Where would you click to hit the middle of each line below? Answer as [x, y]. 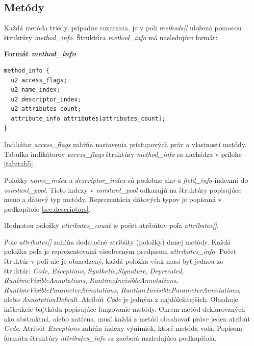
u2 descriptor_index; [46, 99]
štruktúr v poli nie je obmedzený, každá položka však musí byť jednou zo [114, 261]
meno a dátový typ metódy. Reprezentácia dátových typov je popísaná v [113, 199]
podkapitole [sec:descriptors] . [47, 209]
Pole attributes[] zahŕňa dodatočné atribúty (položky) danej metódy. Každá [117, 241]
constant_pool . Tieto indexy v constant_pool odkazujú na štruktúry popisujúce [123, 189]
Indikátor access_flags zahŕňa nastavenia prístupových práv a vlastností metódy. [125, 144]
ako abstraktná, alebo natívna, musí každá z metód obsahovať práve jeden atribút [127, 318]
